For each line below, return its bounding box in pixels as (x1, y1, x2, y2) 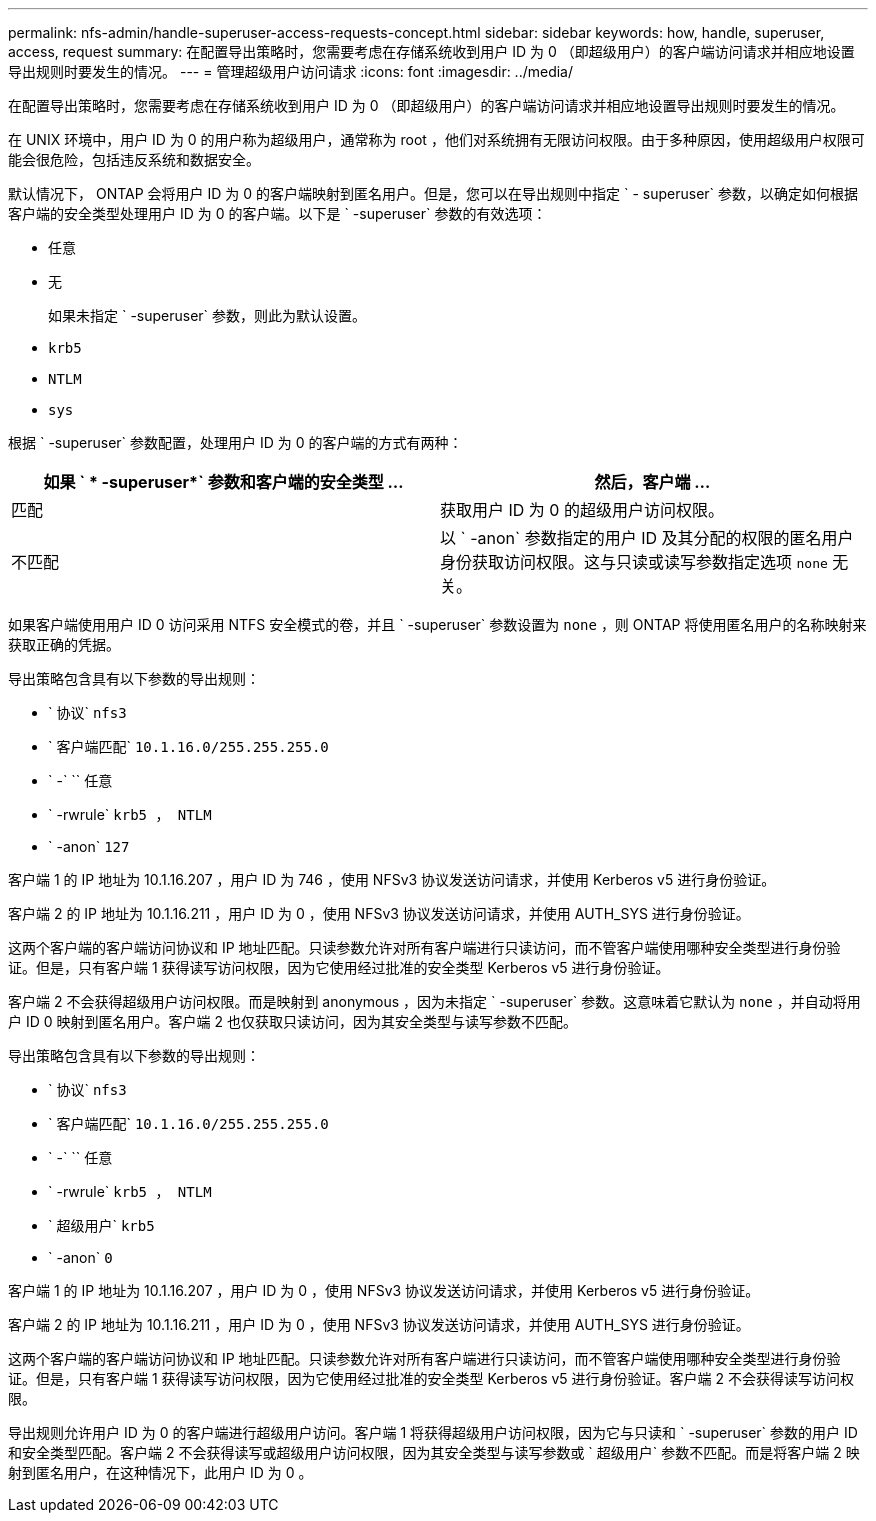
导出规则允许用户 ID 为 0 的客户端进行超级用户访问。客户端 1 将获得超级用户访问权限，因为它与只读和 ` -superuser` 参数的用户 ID (8, 1424, 858, 1441)
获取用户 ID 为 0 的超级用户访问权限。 (440, 500, 724, 520)
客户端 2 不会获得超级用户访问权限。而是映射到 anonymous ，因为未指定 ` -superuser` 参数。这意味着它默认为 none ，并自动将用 (8, 993, 861, 1010)
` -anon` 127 (48, 838, 130, 855)
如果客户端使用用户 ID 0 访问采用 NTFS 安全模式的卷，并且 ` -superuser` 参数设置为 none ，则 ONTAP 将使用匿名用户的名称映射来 (8, 616, 867, 633)
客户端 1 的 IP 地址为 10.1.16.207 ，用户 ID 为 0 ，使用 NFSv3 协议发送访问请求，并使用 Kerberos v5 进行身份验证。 (8, 1282, 760, 1299)
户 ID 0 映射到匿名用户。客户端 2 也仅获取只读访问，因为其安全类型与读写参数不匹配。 (8, 1013, 577, 1030)
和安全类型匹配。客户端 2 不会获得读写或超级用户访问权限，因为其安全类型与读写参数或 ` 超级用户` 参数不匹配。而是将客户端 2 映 (8, 1444, 860, 1461)
